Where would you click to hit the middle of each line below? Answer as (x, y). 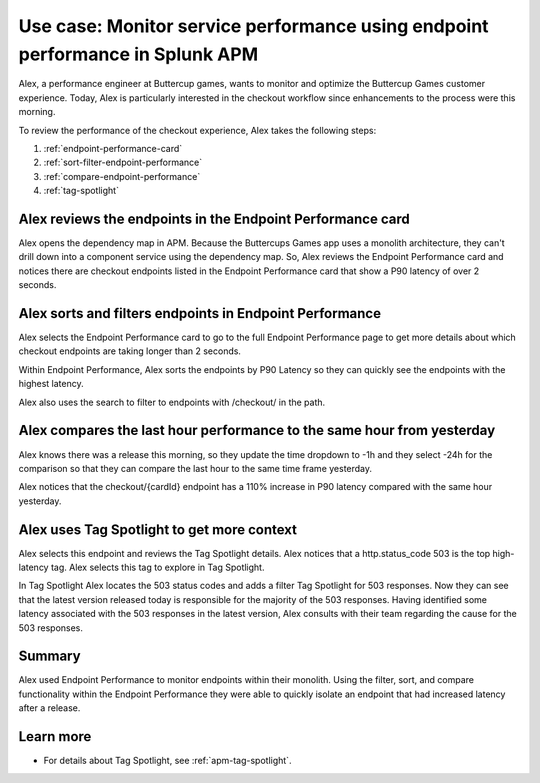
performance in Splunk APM (138, 54)
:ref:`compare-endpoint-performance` (122, 176)
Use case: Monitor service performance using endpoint (253, 26)
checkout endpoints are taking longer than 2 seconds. (130, 351)
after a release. (49, 708)
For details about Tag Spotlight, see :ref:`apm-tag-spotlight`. (167, 761)
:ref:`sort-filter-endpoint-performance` (123, 162)
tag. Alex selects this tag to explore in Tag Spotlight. (157, 567)
